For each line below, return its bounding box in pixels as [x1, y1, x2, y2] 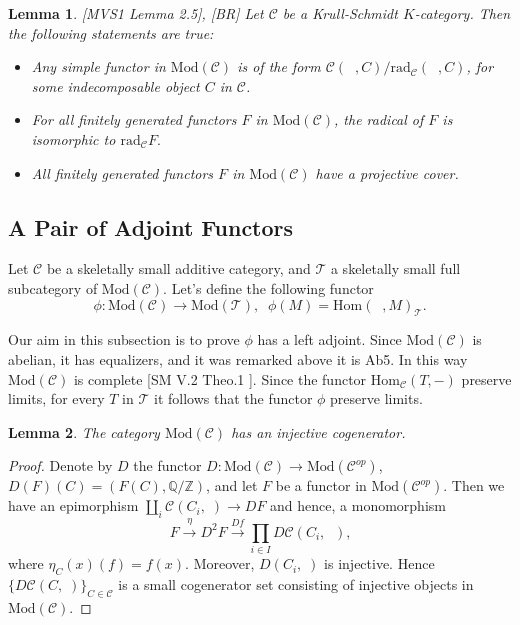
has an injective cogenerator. [231, 421, 406, 442]
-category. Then [414, 3, 511, 23]
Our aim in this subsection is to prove [8, 329, 240, 350]
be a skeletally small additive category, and [46, 258, 311, 279]
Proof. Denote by [8, 455, 113, 476]
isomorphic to [31, 128, 116, 149]
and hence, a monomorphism [270, 495, 446, 516]
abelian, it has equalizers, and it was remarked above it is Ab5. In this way [8, 348, 468, 369]
